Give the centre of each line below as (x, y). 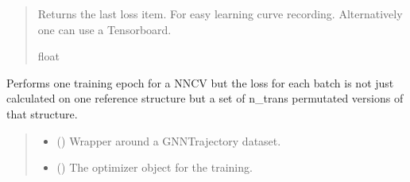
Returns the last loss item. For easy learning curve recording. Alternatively (220, 14)
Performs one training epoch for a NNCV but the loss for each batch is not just (200, 82)
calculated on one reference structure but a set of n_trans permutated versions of (205, 98)
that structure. (42, 113)
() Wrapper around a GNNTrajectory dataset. (169, 140)
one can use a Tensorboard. (104, 29)
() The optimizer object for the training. (155, 167)
